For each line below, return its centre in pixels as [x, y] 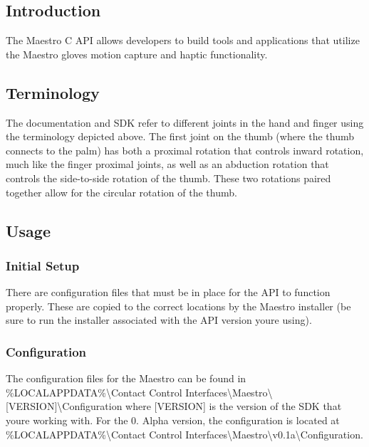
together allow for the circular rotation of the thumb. [121, 192]
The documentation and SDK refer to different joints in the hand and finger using [185, 122]
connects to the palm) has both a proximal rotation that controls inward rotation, [185, 150]
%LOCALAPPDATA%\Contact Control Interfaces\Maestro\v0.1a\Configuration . [184, 434]
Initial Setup [43, 265]
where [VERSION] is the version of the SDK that [234, 406]
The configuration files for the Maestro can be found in [126, 378]
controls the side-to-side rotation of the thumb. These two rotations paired [168, 178]
